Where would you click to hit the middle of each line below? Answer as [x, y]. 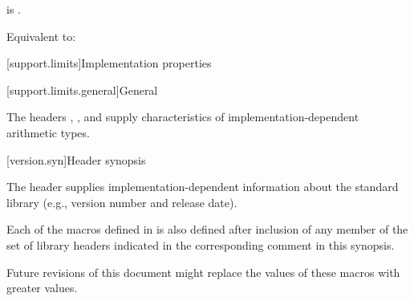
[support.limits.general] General [82, 89]
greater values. [42, 288]
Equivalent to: [41, 36]
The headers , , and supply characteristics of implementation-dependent [183, 117]
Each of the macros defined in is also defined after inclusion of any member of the [207, 229]
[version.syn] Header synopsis [76, 159]
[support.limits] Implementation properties [109, 63]
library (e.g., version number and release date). [122, 202]
